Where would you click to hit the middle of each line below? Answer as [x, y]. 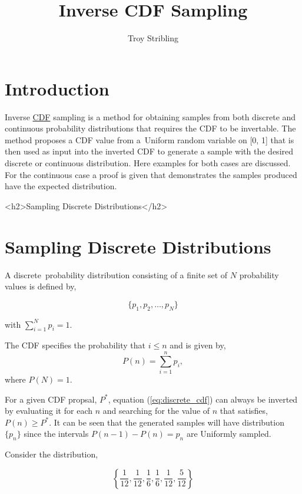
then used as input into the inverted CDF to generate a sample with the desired [149, 151]
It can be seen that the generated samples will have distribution [169, 422]
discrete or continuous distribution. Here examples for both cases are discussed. [148, 163]
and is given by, [198, 345]
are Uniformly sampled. [229, 434]
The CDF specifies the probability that [75, 345]
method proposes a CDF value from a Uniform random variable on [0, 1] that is [150, 139]
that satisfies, [244, 411]
